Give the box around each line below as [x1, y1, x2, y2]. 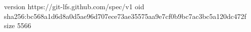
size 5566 [4, 20, 31, 31]
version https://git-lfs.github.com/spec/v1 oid [4, 1, 144, 11]
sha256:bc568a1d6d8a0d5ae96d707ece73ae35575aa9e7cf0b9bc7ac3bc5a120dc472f [4, 11, 247, 21]
